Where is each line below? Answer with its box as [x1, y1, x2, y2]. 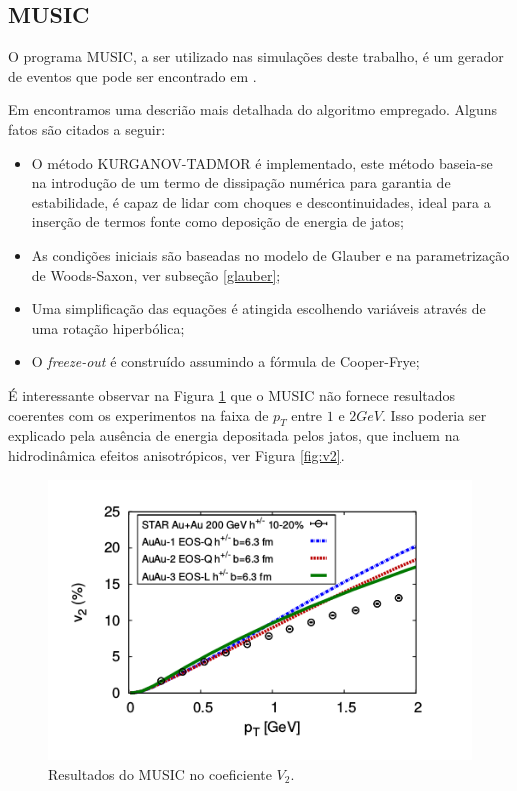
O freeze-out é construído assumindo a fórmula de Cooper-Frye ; [31, 351, 420, 372]
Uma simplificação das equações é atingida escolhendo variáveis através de [31, 298, 486, 319]
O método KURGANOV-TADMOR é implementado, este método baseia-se [31, 152, 493, 173]
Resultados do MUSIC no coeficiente [48, 763, 272, 784]
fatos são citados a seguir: [8, 118, 166, 139]
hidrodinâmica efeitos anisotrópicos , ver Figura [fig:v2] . [8, 444, 345, 465]
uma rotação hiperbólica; [31, 317, 185, 338]
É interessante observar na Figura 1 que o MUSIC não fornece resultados [8, 384, 456, 405]
